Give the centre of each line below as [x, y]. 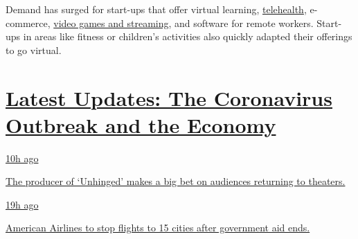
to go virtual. [34, 50]
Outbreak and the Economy [141, 124]
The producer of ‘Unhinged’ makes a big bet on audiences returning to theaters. [176, 181]
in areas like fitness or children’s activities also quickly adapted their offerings [188, 36]
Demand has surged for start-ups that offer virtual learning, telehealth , [156, 9]
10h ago [22, 158]
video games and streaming [111, 23]
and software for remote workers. [244, 23]
